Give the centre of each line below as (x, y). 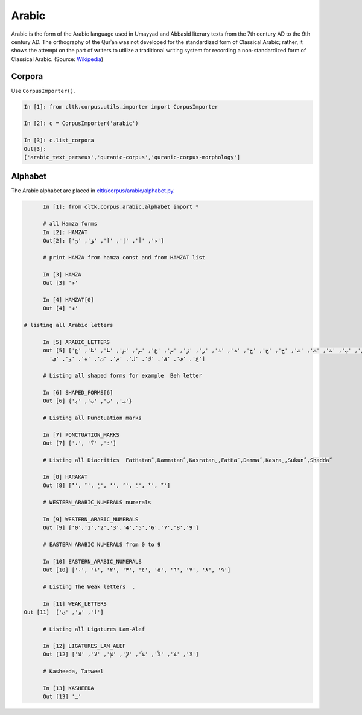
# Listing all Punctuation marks (92, 418)
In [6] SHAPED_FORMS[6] (78, 393)
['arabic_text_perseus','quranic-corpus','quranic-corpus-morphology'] (132, 157)
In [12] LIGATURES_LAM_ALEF (84, 646)
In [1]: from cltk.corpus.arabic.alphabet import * (121, 207)
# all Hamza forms (70, 224)
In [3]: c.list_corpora (59, 141)
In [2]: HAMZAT (65, 232)
